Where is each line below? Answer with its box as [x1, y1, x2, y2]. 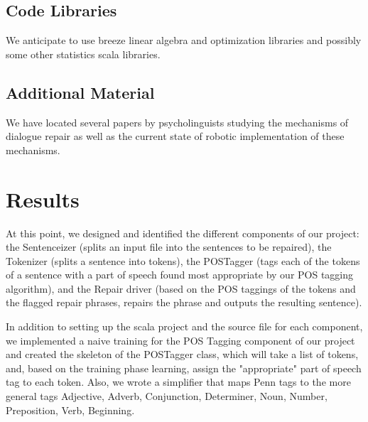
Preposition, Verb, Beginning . [6, 402, 135, 417]
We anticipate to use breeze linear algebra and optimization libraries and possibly [6, 33, 362, 48]
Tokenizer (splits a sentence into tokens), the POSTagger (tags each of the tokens [6, 253, 360, 268]
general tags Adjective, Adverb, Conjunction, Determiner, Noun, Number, [6, 389, 328, 404]
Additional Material [6, 81, 155, 103]
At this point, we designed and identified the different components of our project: [6, 225, 359, 240]
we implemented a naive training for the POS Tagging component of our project [6, 332, 355, 347]
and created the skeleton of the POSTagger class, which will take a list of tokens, [6, 347, 359, 362]
